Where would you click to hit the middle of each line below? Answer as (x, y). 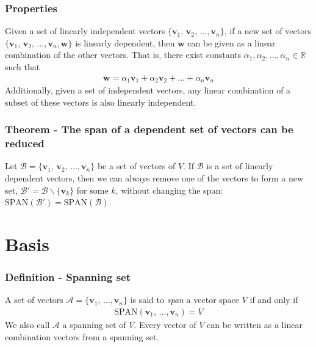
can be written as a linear (255, 324)
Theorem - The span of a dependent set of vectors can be (149, 129)
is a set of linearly (240, 166)
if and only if (274, 300)
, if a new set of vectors (268, 31)
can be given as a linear (232, 42)
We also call (27, 324)
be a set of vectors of (136, 166)
